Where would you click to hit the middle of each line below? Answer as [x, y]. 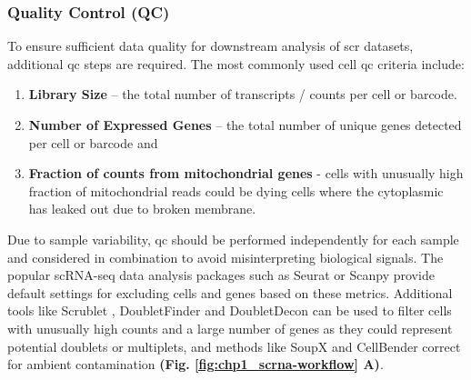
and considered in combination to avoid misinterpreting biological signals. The [225, 257]
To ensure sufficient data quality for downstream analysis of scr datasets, [210, 46]
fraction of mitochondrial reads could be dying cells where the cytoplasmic [236, 190]
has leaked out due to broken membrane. [142, 209]
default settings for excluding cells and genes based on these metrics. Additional [230, 292]
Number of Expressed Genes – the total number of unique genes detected [245, 125]
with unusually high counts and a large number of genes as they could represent [230, 328]
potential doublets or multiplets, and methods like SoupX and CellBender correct [234, 346]
